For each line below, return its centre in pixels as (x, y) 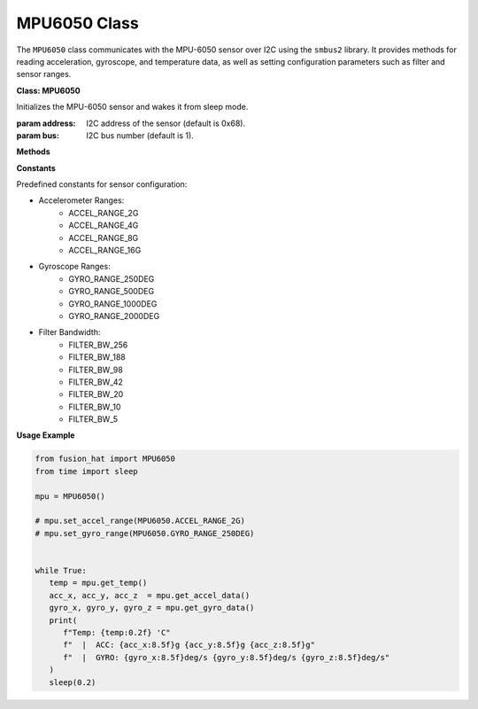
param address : (46, 123)
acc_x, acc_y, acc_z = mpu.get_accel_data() (150, 595)
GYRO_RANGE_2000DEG (114, 316)
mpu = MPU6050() (70, 496)
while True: (61, 570)
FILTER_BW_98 (96, 370)
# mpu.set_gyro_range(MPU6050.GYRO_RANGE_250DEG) (145, 533)
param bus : (38, 135)
